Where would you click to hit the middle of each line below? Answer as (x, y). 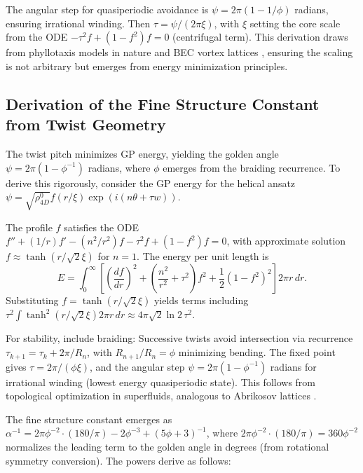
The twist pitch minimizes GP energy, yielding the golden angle (142, 153)
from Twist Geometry (86, 124)
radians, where (119, 167)
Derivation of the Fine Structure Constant (163, 103)
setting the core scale (295, 23)
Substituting (32, 300)
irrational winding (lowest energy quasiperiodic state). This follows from (160, 382)
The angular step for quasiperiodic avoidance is (107, 9)
